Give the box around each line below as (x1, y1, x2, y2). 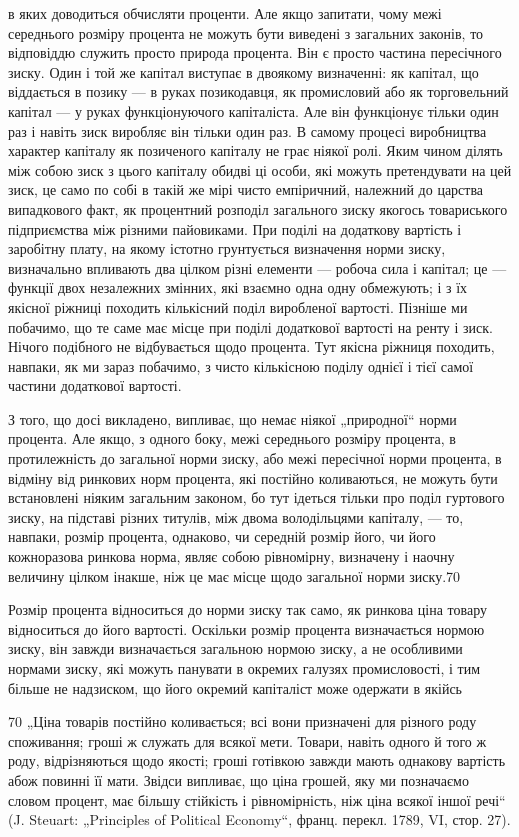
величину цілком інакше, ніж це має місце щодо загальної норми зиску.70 (8, 565, 461, 586)
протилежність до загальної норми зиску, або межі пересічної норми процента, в (8, 448, 502, 469)
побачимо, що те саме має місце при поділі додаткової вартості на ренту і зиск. (8, 316, 493, 337)
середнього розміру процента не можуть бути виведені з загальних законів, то (8, 22, 484, 43)
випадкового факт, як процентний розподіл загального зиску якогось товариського (8, 198, 508, 219)
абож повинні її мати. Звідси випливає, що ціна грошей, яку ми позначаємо (8, 769, 469, 790)
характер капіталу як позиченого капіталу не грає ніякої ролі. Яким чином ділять (8, 140, 503, 161)
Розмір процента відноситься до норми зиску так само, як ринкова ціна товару (8, 599, 488, 620)
